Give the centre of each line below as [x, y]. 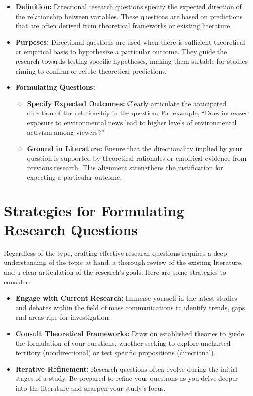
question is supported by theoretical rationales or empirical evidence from [137, 158]
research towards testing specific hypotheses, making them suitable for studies [131, 61]
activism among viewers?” [66, 132]
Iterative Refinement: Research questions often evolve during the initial [126, 368]
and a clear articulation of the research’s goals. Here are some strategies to [115, 272]
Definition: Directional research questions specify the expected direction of [128, 6]
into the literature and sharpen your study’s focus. [90, 387]
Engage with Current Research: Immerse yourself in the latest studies [126, 298]
